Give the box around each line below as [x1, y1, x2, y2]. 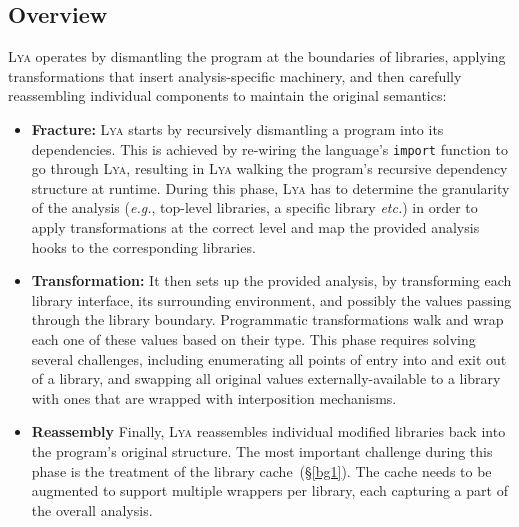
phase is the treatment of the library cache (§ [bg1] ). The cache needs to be [31, 460, 492, 481]
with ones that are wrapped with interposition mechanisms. [31, 387, 397, 408]
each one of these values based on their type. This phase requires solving [31, 328, 476, 349]
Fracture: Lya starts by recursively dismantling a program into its [31, 118, 444, 139]
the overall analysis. [31, 499, 153, 520]
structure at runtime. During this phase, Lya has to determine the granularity [31, 177, 510, 198]
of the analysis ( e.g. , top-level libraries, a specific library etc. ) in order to [31, 197, 478, 218]
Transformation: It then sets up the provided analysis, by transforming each [31, 270, 512, 291]
